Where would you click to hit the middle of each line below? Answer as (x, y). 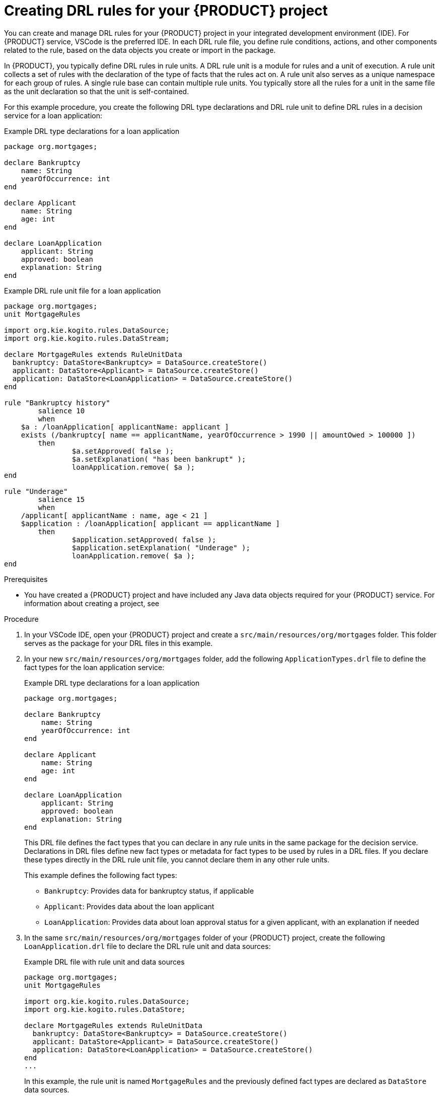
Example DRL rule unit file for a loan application (83, 290)
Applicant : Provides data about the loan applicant (129, 906)
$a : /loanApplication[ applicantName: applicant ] (125, 427)
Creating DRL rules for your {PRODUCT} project (166, 11)
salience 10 (61, 411)
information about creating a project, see (92, 603)
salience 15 (61, 499)
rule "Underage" (36, 491)
